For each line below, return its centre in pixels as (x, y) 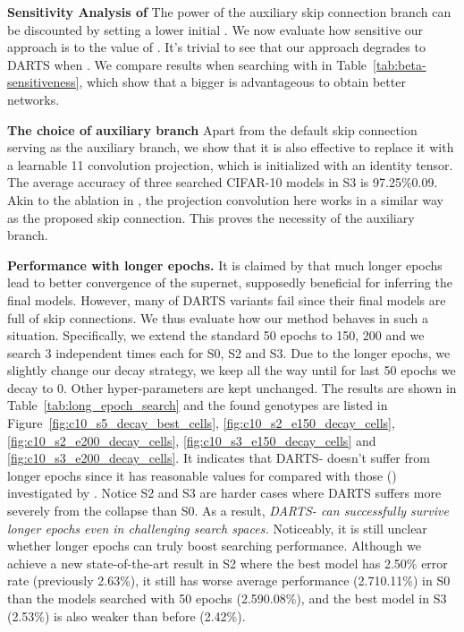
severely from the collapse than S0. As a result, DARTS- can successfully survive (228, 511)
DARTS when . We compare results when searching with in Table (187, 64)
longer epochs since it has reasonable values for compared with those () (202, 475)
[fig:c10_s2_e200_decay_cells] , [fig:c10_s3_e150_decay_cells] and (192, 440)
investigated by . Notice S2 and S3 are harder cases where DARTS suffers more (224, 493)
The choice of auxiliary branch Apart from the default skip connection (212, 129)
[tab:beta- (400, 64)
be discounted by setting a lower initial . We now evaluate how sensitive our (215, 29)
